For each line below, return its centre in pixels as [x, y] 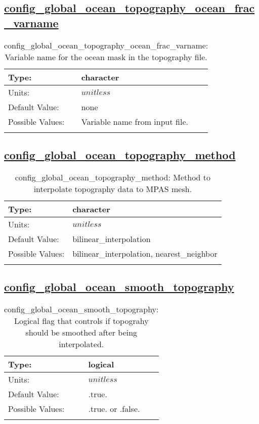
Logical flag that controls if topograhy [81, 321]
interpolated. [81, 344]
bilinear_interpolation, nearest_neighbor [145, 253]
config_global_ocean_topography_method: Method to [113, 177]
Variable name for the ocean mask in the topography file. [106, 57]
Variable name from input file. [135, 121]
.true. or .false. [114, 409]
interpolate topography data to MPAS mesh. [113, 189]
